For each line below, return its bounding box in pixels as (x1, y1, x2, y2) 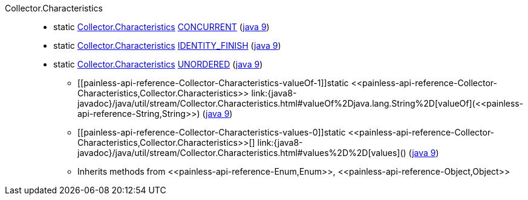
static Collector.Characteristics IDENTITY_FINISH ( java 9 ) (53, 40, 281, 51)
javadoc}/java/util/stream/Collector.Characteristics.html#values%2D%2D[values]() (77, 148, 406, 158)
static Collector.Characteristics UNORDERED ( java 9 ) (53, 59, 263, 69)
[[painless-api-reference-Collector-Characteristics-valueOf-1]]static (77, 78, 349, 88)
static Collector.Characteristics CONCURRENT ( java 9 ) (53, 22, 270, 32)
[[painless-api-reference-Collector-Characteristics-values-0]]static (77, 127, 346, 137)
